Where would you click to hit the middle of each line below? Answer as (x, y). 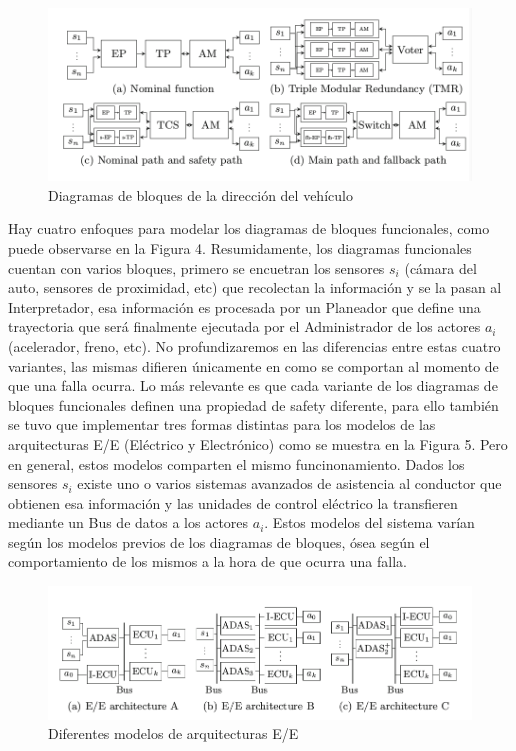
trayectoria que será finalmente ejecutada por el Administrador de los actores (244, 326)
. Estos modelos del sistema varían (369, 522)
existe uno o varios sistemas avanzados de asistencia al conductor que (289, 483)
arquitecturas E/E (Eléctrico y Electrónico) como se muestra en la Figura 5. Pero (258, 443)
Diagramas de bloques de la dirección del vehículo (200, 194)
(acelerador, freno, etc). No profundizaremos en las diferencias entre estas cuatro (254, 345)
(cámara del (440, 267)
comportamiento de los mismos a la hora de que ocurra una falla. (207, 561)
